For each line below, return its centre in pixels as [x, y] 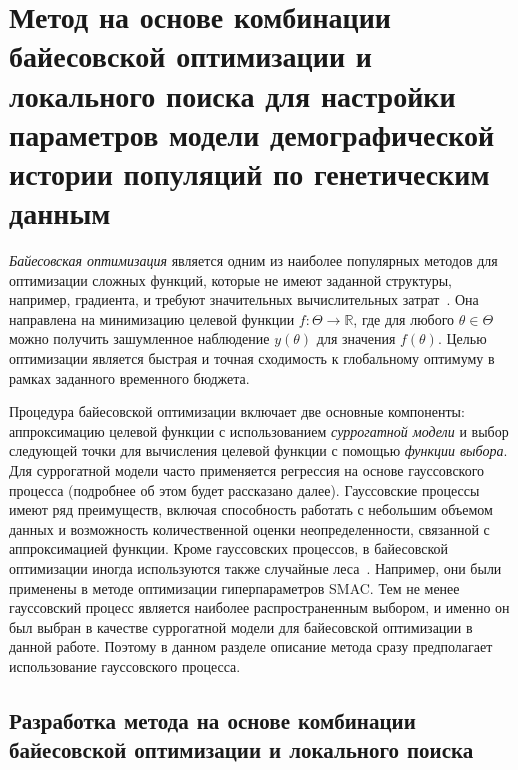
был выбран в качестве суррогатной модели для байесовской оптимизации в [241, 626]
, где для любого [404, 318]
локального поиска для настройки [232, 94]
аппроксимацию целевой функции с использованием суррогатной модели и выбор [259, 430]
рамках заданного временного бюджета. [129, 377]
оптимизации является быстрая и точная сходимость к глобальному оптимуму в [252, 358]
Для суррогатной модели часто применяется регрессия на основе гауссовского [247, 470]
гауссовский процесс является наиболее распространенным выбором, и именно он [259, 607]
